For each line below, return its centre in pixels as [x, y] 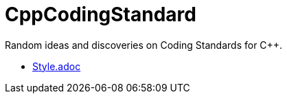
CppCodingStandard [101, 14]
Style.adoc [57, 66]
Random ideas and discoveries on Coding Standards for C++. [144, 45]
